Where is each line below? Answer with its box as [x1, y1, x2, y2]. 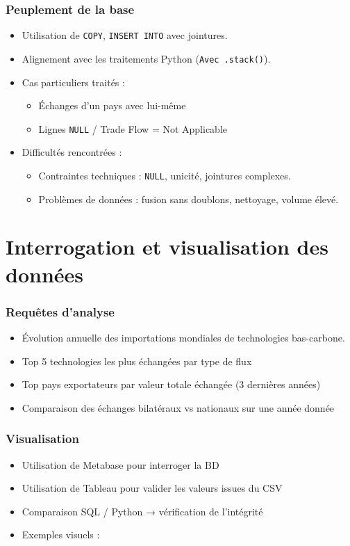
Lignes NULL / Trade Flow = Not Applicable [38, 121, 228, 136]
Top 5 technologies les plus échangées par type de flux [22, 353, 252, 368]
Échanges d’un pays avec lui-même [38, 98, 186, 113]
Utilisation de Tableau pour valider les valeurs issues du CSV [22, 481, 283, 495]
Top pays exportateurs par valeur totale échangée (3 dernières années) [22, 377, 321, 392]
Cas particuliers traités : [22, 74, 125, 89]
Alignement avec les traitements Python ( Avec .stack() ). [22, 51, 271, 65]
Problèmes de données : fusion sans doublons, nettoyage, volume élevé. [38, 191, 339, 206]
